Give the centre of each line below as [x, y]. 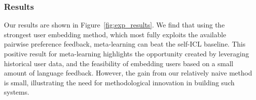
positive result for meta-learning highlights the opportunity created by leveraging [127, 53]
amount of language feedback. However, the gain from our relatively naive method [128, 73]
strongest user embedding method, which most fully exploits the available [115, 34]
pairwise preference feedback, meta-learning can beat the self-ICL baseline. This [125, 44]
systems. [17, 92]
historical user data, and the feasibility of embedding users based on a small [119, 63]
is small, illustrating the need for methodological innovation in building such [119, 82]
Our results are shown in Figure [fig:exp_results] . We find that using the [114, 25]
